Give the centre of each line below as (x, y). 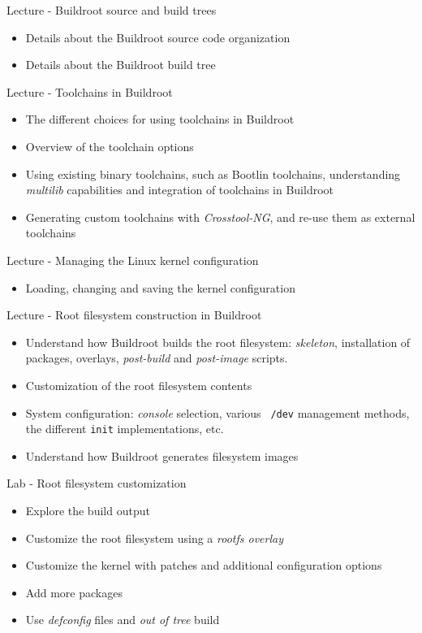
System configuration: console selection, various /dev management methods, (217, 412)
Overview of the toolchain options (110, 146)
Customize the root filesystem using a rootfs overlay (154, 538)
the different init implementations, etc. (125, 429)
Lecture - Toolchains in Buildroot (90, 91)
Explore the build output (88, 510)
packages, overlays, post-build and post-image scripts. (157, 358)
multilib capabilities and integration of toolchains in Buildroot (179, 190)
